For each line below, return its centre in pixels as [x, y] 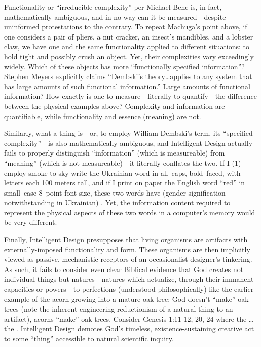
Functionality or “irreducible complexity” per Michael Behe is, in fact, [113, 7]
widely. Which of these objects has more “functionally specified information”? [124, 66]
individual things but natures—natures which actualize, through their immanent [129, 279]
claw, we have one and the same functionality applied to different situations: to [127, 46]
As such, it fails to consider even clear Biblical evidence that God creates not [124, 269]
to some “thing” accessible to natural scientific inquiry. [89, 338]
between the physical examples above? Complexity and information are [115, 106]
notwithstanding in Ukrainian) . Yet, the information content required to [117, 202]
